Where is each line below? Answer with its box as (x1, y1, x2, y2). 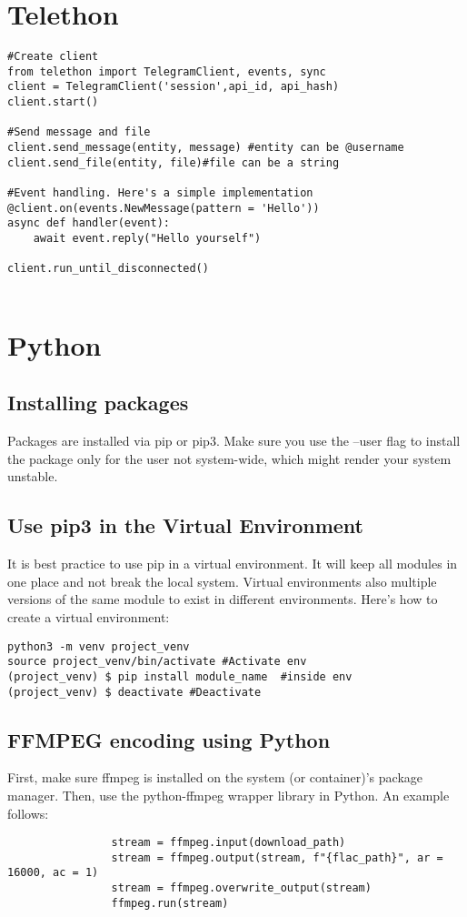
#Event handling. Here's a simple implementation (7, 186, 313, 200)
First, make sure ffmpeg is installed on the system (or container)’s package (7, 768, 423, 787)
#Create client (7, 50, 99, 64)
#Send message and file (7, 126, 151, 139)
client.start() (7, 96, 99, 109)
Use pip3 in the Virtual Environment (7, 511, 363, 539)
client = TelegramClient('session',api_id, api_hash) (7, 80, 340, 94)
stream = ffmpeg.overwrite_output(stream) (111, 882, 372, 895)
